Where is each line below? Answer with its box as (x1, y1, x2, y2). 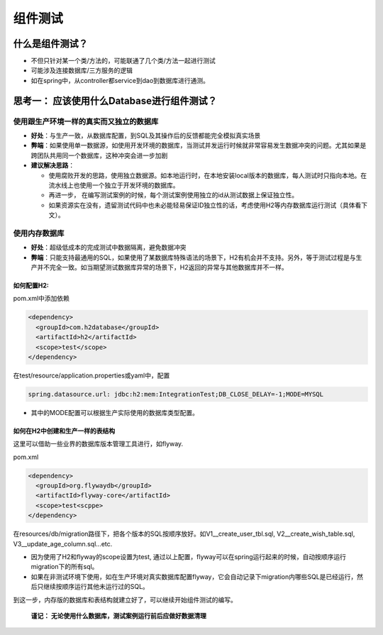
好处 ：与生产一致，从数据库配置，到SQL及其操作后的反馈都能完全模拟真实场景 (30, 131, 261, 140)
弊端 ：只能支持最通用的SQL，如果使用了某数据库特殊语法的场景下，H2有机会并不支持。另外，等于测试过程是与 (30, 253, 356, 262)
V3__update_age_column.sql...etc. (13, 539, 113, 548)
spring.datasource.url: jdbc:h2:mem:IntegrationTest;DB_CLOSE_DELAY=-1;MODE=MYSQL (28, 390, 324, 398)
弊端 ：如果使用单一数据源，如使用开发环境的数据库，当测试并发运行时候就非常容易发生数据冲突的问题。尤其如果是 (30, 141, 367, 150)
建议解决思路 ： (30, 161, 74, 170)
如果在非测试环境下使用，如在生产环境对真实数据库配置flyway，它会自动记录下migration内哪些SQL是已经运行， (30, 572, 357, 581)
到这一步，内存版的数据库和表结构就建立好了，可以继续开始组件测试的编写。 (13, 595, 237, 604)
